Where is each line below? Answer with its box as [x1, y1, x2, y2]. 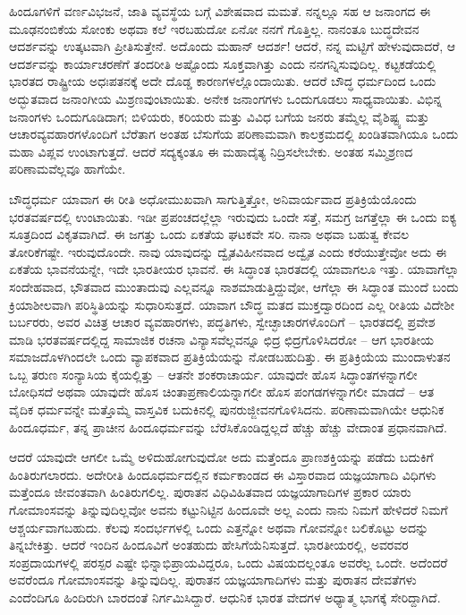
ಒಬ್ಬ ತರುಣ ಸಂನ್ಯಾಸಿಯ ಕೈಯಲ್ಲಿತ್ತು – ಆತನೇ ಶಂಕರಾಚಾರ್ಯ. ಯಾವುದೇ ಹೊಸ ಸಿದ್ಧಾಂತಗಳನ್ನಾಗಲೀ [9, 364, 418, 383]
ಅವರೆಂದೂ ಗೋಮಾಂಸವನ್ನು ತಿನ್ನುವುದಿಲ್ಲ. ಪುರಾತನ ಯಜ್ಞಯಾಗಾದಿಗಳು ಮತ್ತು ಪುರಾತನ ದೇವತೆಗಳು [9, 570, 417, 589]
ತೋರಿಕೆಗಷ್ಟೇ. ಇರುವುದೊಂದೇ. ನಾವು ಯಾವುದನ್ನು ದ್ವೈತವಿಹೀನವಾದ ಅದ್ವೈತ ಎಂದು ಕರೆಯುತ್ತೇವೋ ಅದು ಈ [9, 242, 447, 261]
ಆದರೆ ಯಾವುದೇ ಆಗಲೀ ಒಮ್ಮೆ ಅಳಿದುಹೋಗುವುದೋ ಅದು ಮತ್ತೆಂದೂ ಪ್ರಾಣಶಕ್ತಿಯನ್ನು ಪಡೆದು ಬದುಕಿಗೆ [9, 448, 434, 466]
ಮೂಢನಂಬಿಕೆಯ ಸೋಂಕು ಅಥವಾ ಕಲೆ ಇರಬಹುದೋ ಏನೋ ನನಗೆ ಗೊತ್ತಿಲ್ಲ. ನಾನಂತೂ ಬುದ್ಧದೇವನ [9, 19, 419, 38]
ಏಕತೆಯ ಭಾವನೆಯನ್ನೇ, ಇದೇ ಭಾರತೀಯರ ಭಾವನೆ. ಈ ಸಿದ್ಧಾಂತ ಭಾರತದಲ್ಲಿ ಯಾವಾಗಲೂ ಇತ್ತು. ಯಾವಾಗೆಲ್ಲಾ [9, 260, 460, 278]
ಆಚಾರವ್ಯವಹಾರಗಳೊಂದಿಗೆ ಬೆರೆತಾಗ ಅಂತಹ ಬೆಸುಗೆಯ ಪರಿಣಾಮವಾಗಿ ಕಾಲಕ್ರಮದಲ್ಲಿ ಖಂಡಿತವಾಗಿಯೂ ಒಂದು [9, 124, 459, 143]
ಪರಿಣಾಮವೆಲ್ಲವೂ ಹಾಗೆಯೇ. [9, 159, 126, 178]
